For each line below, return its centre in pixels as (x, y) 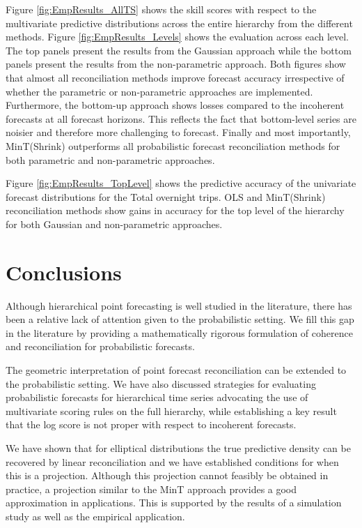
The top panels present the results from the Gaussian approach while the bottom (179, 50)
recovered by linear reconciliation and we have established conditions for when (172, 461)
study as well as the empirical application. (95, 516)
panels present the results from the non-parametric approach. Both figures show (176, 64)
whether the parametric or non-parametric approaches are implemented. (159, 91)
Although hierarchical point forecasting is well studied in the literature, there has (179, 305)
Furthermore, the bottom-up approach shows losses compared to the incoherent (175, 105)
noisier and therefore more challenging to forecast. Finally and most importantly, (178, 132)
